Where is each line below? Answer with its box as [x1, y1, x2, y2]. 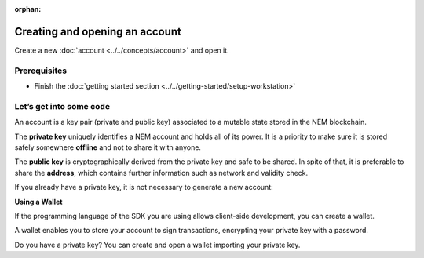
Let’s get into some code [14, 100, 110, 111]
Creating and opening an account [14, 24, 182, 38]
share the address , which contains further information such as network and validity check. [14, 168, 309, 177]
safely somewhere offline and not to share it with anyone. [14, 142, 202, 152]
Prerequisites [14, 65, 67, 76]
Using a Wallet [14, 197, 63, 206]
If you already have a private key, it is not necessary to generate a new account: [14, 183, 274, 192]
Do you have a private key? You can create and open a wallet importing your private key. [14, 240, 301, 249]
